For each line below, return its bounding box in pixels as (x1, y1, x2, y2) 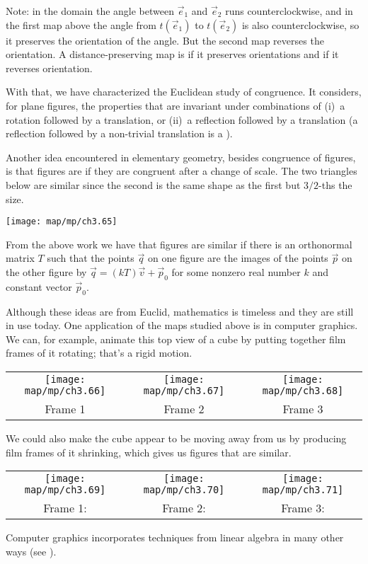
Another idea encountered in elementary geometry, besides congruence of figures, (6, 149, 356, 164)
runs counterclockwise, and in (225, 4, 353, 18)
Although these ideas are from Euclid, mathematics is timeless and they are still (6, 304, 354, 318)
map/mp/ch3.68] (262, 384, 344, 396)
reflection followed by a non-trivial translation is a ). (6, 126, 233, 141)
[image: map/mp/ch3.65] (6, 217, 117, 227)
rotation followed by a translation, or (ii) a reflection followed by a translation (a (6, 112, 358, 127)
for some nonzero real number (171, 264, 301, 279)
